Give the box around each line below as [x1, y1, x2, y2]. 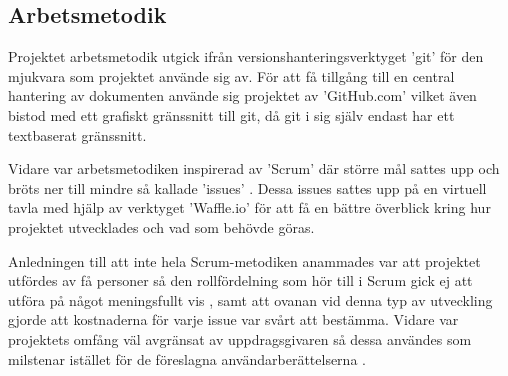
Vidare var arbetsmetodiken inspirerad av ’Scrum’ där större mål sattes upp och [8, 158, 500, 179]
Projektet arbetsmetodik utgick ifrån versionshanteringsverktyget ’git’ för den [8, 46, 484, 67]
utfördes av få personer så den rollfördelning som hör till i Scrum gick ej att [8, 270, 473, 291]
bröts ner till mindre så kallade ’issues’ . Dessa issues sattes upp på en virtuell [8, 177, 487, 198]
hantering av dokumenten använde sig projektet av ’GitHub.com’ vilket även [8, 85, 477, 106]
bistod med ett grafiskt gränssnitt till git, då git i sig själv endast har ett [8, 104, 455, 125]
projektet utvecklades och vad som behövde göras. [8, 216, 315, 237]
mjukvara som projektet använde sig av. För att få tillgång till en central [8, 65, 455, 86]
